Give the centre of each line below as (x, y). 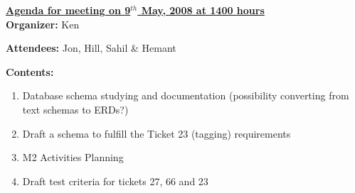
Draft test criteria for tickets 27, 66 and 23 (115, 181)
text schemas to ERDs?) (75, 109)
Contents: (30, 71)
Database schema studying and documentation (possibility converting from (186, 95)
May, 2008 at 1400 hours (203, 10)
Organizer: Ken (43, 24)
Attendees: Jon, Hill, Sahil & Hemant (91, 48)
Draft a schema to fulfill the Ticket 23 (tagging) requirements (157, 133)
